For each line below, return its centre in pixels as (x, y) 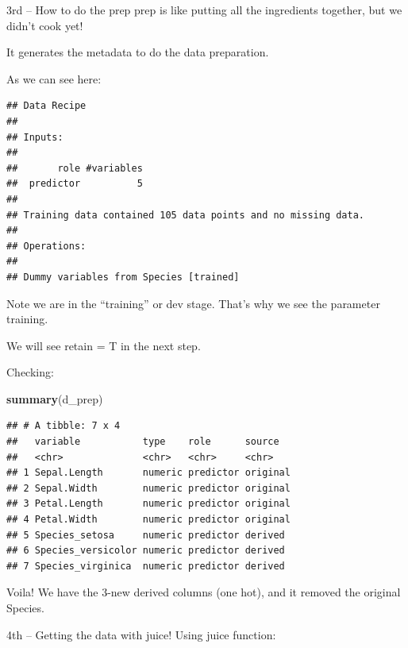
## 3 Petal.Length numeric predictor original (148, 504)
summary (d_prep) (55, 398)
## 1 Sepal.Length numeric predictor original (148, 473)
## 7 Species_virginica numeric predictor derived (146, 566)
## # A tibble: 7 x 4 (64, 426)
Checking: (30, 372)
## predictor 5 (75, 184)
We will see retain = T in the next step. (104, 345)
